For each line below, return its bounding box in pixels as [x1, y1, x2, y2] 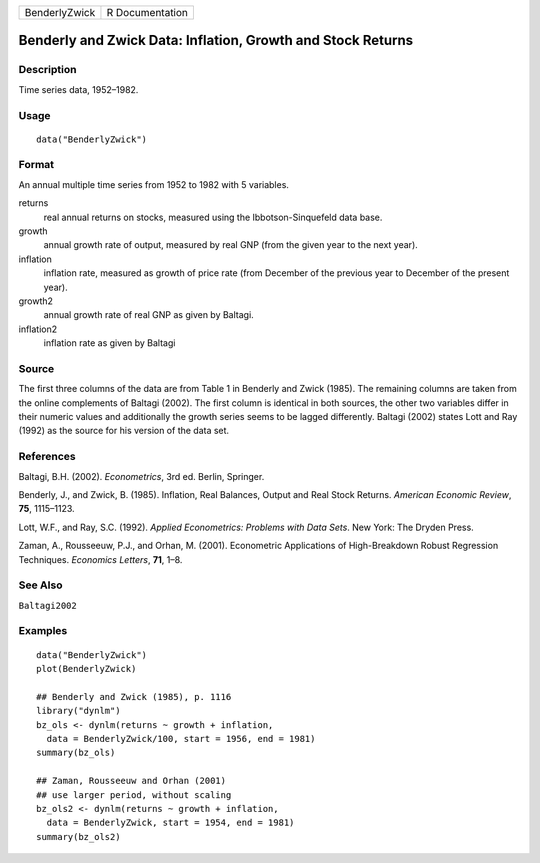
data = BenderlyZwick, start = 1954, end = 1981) [46, 817, 295, 829]
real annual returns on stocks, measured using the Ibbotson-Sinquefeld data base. [43, 211, 383, 223]
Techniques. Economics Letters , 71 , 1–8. [18, 553, 183, 565]
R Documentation [106, 6, 189, 19]
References [18, 450, 76, 464]
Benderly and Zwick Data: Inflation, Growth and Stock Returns [18, 32, 414, 49]
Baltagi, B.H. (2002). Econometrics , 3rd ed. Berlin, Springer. [18, 470, 265, 482]
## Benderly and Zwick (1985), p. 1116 [36, 691, 232, 702]
